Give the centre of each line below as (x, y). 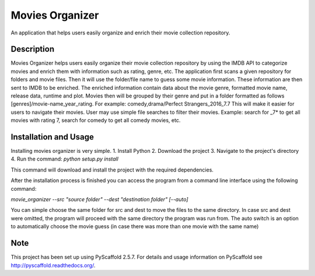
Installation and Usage (52, 137)
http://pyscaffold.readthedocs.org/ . (53, 265)
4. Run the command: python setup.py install (65, 159)
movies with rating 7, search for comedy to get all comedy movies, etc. (96, 120)
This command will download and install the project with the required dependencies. (112, 170)
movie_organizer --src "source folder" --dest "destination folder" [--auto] (100, 200)
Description (33, 49)
